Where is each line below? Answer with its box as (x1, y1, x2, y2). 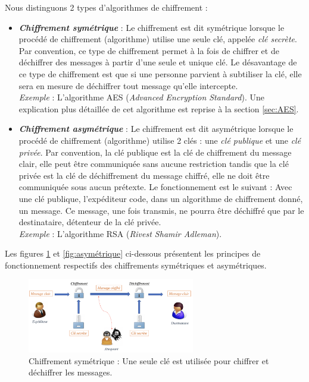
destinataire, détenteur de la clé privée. (18, 216, 161, 228)
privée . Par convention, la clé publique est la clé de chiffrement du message (18, 146, 292, 158)
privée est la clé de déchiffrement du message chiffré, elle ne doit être (18, 169, 270, 181)
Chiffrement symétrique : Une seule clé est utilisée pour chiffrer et (29, 354, 269, 367)
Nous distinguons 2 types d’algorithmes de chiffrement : (5, 1, 208, 13)
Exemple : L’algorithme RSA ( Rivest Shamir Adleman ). (18, 227, 222, 239)
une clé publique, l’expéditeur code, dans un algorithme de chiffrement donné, (18, 192, 303, 204)
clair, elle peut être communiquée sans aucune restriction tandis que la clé (18, 157, 289, 170)
